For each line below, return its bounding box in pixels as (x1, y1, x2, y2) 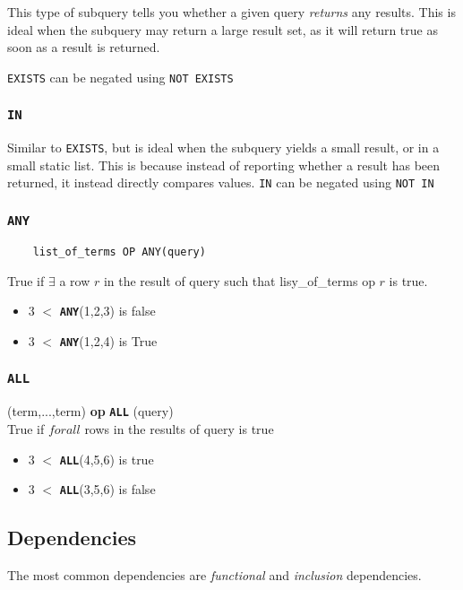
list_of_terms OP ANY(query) (32, 245, 206, 258)
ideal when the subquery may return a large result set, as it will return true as (7, 20, 438, 39)
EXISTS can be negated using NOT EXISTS (7, 67, 234, 86)
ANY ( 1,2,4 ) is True (59, 331, 158, 350)
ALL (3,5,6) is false (59, 480, 156, 499)
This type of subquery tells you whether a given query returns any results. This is (7, 3, 456, 21)
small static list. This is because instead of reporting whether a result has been (7, 155, 441, 174)
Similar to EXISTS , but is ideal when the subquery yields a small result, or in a (7, 138, 440, 157)
